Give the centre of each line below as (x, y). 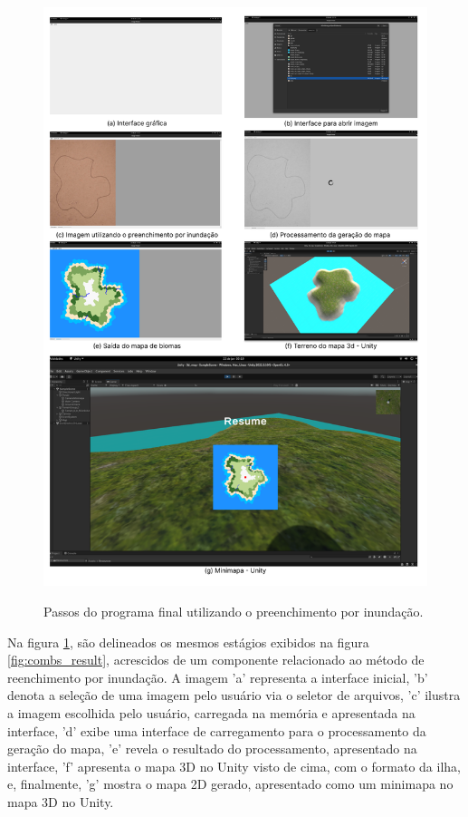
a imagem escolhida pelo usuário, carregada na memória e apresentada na (211, 713)
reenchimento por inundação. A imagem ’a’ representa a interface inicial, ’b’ (218, 677)
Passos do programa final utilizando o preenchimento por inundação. (234, 612)
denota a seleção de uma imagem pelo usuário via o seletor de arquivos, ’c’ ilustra (234, 695)
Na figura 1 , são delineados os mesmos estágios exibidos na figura (188, 642)
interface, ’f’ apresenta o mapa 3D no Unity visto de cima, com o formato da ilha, (234, 766)
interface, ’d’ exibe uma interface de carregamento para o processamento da (217, 730)
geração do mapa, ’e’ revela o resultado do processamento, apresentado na (212, 749)
